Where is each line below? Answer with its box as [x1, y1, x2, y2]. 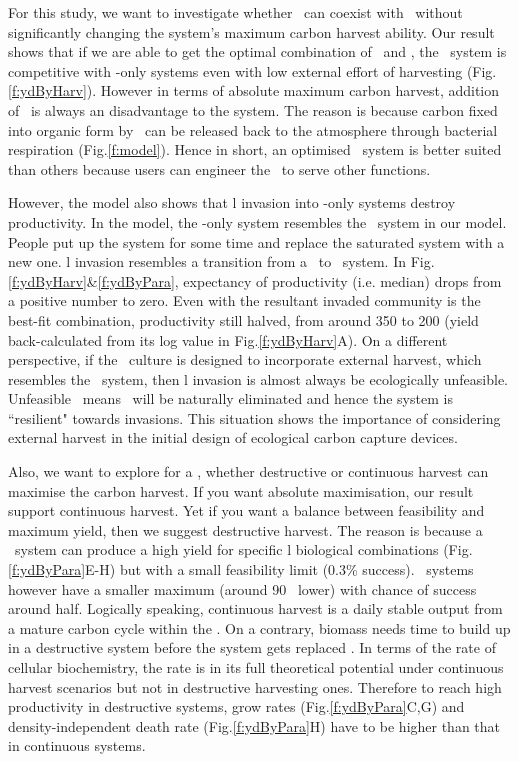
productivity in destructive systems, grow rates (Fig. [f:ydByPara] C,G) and [8, 696, 465, 717]
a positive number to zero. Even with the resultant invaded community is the [8, 290, 481, 311]
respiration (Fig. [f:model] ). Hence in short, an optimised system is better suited [8, 139, 502, 160]
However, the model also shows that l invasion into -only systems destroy [8, 192, 456, 213]
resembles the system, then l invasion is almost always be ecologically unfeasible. [8, 368, 508, 389]
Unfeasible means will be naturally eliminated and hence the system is [8, 388, 453, 409]
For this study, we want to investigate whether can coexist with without [8, 2, 463, 22]
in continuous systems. [8, 735, 146, 756]
